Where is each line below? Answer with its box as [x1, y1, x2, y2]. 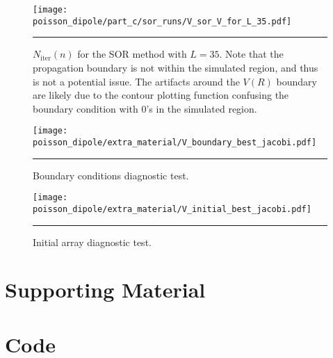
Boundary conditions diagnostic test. [33, 168, 189, 182]
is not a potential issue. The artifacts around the [33, 74, 240, 88]
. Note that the [219, 47, 284, 61]
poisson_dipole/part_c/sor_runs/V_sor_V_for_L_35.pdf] [33, 16, 292, 26]
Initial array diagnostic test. [33, 234, 152, 249]
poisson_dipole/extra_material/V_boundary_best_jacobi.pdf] [33, 137, 317, 147]
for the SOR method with [77, 47, 187, 61]
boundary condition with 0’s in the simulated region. [33, 101, 257, 115]
